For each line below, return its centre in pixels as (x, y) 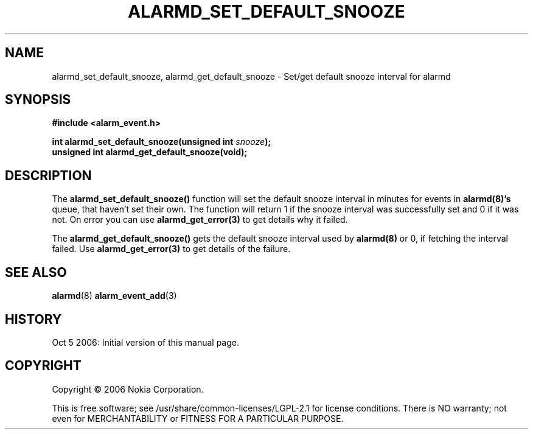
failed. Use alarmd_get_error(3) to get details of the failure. (171, 249)
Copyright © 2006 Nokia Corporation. (128, 389)
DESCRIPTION (48, 175)
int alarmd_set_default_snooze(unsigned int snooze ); (162, 142)
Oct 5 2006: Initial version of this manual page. (146, 342)
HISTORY (33, 319)
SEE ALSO (36, 272)
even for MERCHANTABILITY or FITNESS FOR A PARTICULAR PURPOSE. (198, 418)
